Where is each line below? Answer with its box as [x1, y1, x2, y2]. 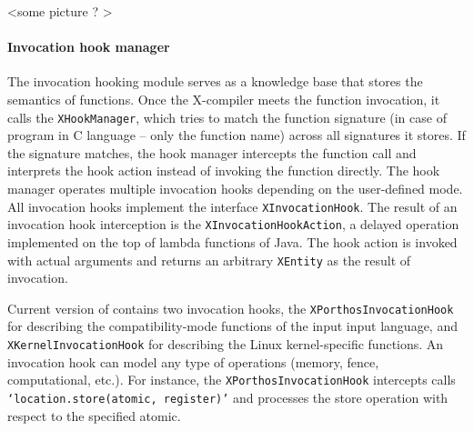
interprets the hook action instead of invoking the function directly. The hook [7, 161, 440, 180]
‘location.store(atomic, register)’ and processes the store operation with [7, 387, 449, 406]
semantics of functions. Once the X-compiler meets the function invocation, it [7, 89, 440, 108]
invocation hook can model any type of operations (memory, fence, [7, 352, 379, 371]
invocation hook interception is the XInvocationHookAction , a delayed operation [7, 215, 459, 234]
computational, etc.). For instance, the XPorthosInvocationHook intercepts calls [7, 370, 456, 389]
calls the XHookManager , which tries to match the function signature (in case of [7, 107, 447, 126]
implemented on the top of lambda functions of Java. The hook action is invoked [7, 232, 458, 251]
